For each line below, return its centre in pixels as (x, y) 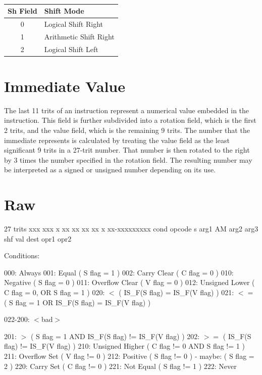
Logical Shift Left (71, 49)
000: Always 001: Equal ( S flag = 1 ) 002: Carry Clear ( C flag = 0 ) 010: (119, 272)
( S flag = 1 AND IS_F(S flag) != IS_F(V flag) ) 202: (115, 336)
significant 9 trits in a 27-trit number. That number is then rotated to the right (127, 150)
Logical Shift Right (73, 24)
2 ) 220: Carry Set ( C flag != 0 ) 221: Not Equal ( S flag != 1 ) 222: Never (120, 366)
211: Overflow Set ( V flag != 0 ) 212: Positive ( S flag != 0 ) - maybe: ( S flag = (129, 356)
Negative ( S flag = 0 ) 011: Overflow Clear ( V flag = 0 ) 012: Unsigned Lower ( (129, 282)
